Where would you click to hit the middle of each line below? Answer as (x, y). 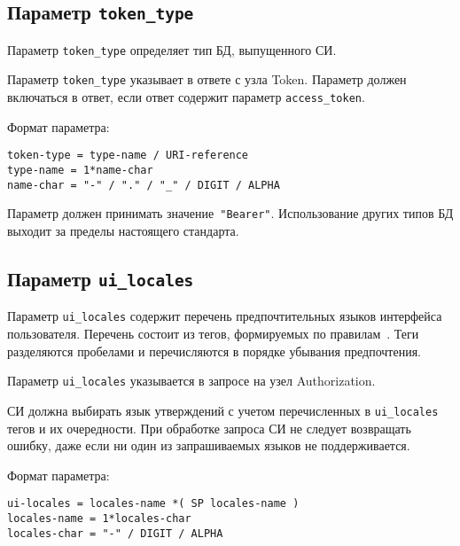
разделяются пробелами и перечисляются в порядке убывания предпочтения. (214, 351)
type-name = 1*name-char (80, 170)
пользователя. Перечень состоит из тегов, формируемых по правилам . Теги (213, 333)
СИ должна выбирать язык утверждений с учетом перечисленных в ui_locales (223, 410)
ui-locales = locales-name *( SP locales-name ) (153, 504)
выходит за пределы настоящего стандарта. (123, 230)
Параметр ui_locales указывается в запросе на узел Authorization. (191, 381)
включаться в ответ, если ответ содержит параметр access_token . (186, 97)
